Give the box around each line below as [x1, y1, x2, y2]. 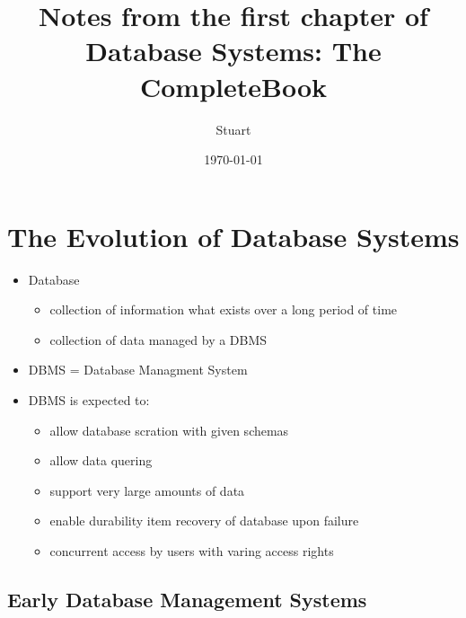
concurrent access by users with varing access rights [49, 541, 334, 560]
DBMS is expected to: [28, 391, 150, 409]
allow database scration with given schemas [49, 420, 289, 439]
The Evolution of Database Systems [7, 217, 460, 254]
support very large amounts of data [49, 481, 245, 499]
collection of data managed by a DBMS [49, 330, 268, 349]
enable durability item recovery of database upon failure [49, 511, 359, 530]
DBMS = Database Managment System [28, 360, 248, 379]
